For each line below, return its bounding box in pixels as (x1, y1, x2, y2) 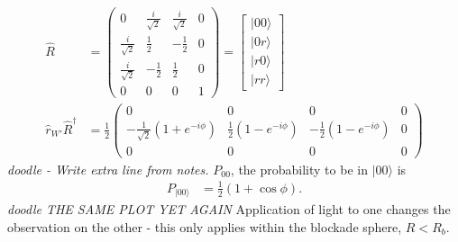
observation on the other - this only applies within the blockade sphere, (7, 217, 402, 236)
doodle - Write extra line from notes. (7, 159, 209, 178)
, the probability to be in (230, 159, 368, 178)
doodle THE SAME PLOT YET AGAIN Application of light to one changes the (7, 200, 451, 219)
